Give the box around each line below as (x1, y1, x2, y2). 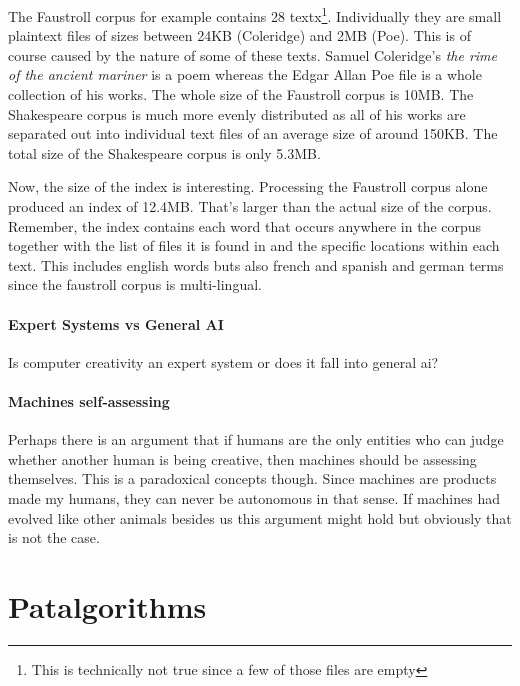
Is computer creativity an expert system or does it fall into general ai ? (8, 351, 439, 372)
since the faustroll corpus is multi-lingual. (8, 274, 262, 295)
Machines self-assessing (8, 390, 170, 411)
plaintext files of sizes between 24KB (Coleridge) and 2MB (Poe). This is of (8, 25, 471, 46)
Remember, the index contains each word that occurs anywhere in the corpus (8, 215, 482, 236)
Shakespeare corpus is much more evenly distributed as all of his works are (8, 103, 466, 124)
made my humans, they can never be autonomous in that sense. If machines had (8, 487, 500, 508)
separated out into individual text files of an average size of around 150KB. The (8, 123, 498, 144)
